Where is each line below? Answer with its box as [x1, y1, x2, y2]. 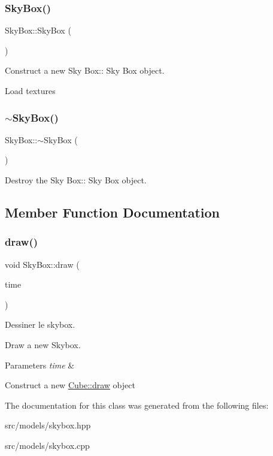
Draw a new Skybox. [5, 338, 81, 351]
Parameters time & [5, 358, 75, 371]
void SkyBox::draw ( [5, 258, 80, 270]
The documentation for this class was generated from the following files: [5, 398, 269, 411]
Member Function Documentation [5, 203, 220, 221]
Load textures [5, 84, 56, 96]
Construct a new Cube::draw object [5, 379, 135, 391]
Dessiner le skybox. [5, 318, 75, 331]
